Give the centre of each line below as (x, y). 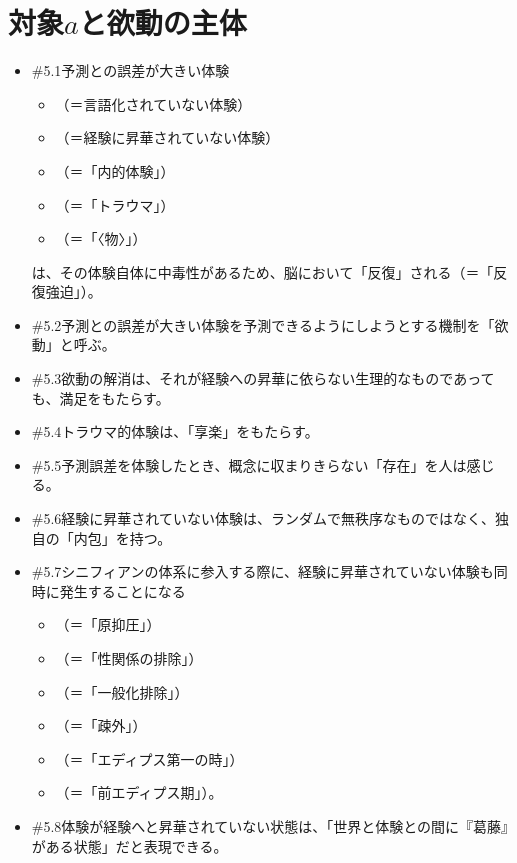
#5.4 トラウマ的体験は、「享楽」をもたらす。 (175, 431)
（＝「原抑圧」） (108, 624)
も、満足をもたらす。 (100, 397)
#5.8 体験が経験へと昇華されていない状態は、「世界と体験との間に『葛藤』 (270, 825)
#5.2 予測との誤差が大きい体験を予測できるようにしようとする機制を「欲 (270, 324)
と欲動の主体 (162, 22)
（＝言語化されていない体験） (153, 103)
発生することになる (122, 590)
